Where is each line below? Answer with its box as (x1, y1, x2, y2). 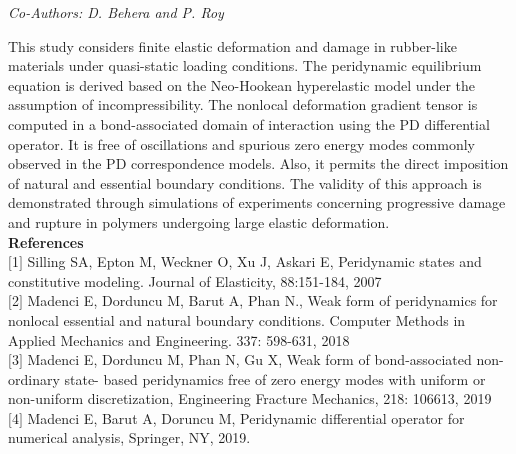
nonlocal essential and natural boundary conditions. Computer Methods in (8, 309, 466, 330)
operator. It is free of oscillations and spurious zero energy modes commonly (8, 133, 475, 154)
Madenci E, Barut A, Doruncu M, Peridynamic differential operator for (27, 407, 465, 428)
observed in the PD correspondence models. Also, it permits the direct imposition (8, 153, 509, 174)
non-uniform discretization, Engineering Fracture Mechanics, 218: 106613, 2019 (8, 388, 492, 409)
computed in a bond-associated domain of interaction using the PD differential (8, 113, 490, 134)
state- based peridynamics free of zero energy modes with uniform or (64, 368, 486, 389)
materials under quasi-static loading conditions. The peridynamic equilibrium (8, 55, 482, 76)
